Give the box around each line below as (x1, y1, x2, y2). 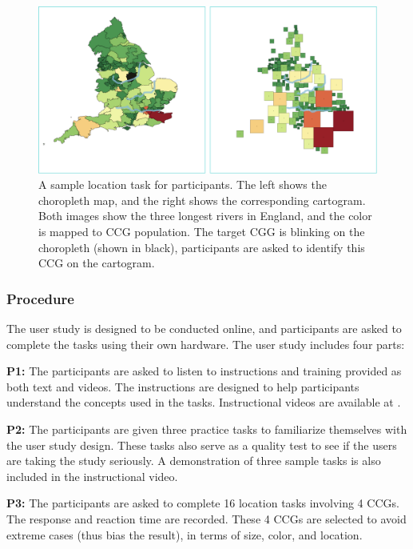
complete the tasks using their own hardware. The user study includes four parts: (6, 335, 405, 352)
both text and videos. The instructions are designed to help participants (6, 378, 359, 395)
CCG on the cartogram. (38, 254, 155, 271)
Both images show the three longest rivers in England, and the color (38, 207, 372, 224)
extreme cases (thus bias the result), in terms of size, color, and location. (6, 526, 363, 543)
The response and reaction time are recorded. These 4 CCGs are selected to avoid (6, 511, 407, 527)
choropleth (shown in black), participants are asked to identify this (38, 238, 365, 255)
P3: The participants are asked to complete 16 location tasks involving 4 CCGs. (6, 495, 399, 511)
